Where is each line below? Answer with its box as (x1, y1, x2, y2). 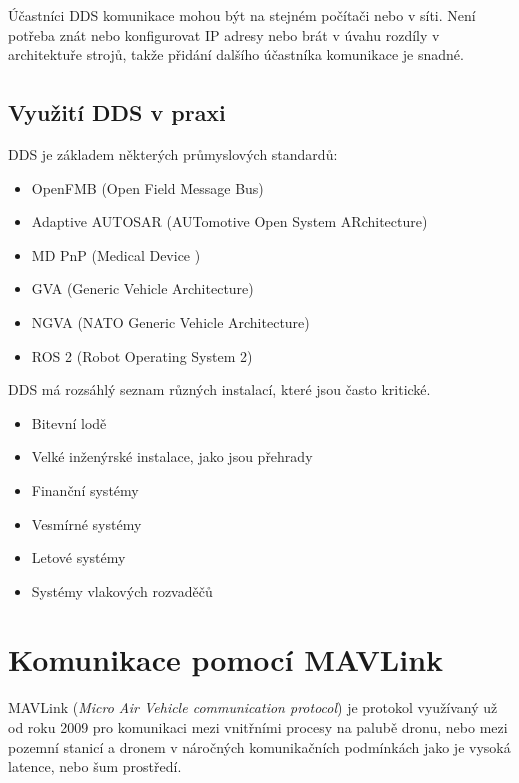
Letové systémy (31, 547, 126, 568)
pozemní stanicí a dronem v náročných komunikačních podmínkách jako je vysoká (8, 736, 511, 757)
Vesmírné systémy (31, 513, 142, 534)
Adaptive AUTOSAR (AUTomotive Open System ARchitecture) (31, 211, 428, 232)
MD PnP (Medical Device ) (31, 244, 201, 265)
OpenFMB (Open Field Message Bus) (31, 177, 264, 198)
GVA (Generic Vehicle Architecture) (31, 278, 254, 299)
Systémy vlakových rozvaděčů (31, 580, 213, 601)
